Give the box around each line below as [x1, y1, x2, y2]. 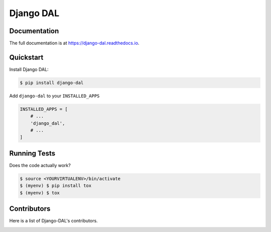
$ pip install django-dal [20, 80, 84, 86]
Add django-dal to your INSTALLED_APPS [9, 93, 100, 99]
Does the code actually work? [9, 162, 71, 168]
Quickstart [9, 53, 44, 61]
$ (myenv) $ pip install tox [20, 183, 92, 189]
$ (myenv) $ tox [20, 190, 60, 196]
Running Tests [9, 149, 55, 158]
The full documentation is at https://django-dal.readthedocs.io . [9, 40, 140, 46]
